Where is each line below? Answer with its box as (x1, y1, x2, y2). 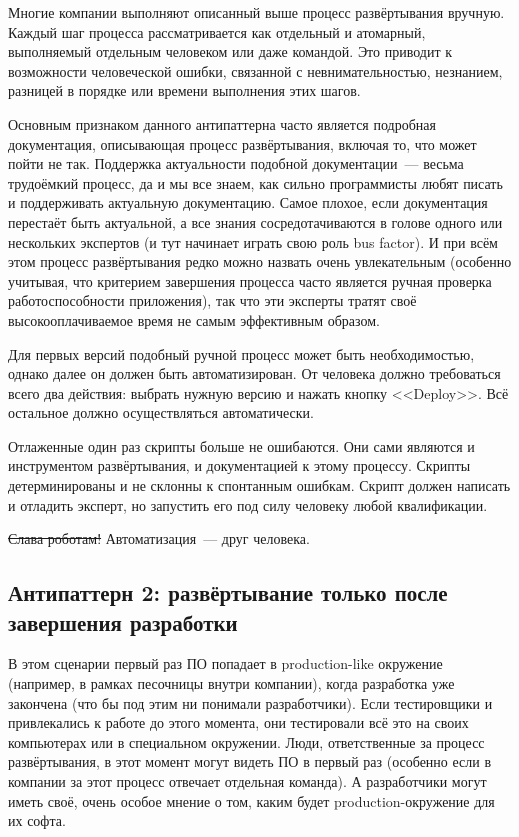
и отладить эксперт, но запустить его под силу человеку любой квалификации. (8, 494, 488, 515)
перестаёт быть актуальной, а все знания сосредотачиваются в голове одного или (8, 211, 503, 232)
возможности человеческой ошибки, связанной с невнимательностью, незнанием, (8, 60, 503, 81)
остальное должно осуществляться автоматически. (8, 402, 314, 423)
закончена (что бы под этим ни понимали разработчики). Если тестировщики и (8, 692, 493, 713)
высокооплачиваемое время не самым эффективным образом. (8, 309, 381, 330)
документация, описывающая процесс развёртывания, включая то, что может (8, 133, 477, 154)
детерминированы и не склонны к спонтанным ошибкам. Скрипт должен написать (8, 475, 511, 496)
